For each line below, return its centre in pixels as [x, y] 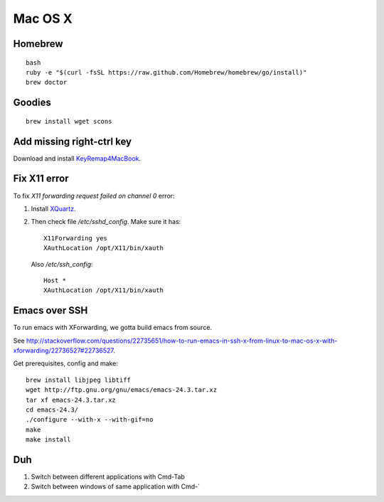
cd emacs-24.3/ [52, 410]
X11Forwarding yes [76, 238]
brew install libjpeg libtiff [79, 380]
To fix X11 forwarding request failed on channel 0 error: [94, 196]
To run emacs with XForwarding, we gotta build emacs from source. [113, 328]
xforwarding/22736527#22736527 [63, 350]
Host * [55, 280]
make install [48, 440]
